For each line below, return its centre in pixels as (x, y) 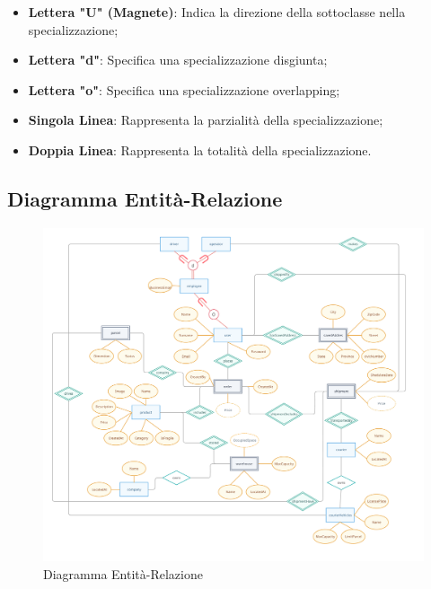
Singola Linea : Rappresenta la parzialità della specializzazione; (206, 120)
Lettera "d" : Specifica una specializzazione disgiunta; (178, 60)
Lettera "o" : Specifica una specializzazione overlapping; (184, 89)
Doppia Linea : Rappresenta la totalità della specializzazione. (200, 149)
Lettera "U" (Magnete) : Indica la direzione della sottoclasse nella (217, 12)
